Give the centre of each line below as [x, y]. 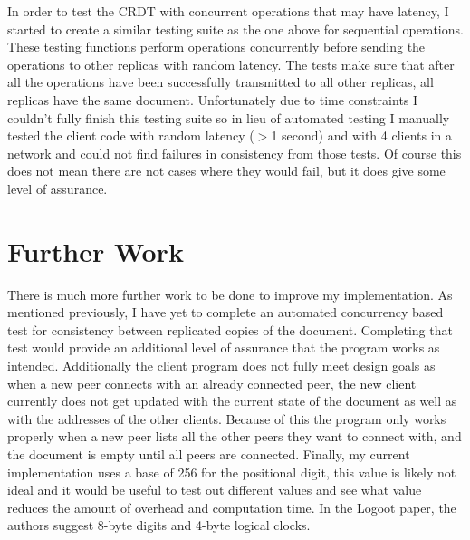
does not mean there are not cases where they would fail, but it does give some [226, 171]
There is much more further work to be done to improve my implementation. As [230, 294]
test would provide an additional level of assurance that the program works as [224, 347]
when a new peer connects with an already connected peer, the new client [212, 383]
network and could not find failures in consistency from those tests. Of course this [235, 153]
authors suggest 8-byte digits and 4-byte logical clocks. [159, 525]
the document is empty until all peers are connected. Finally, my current [209, 454]
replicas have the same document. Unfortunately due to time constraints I [213, 99]
